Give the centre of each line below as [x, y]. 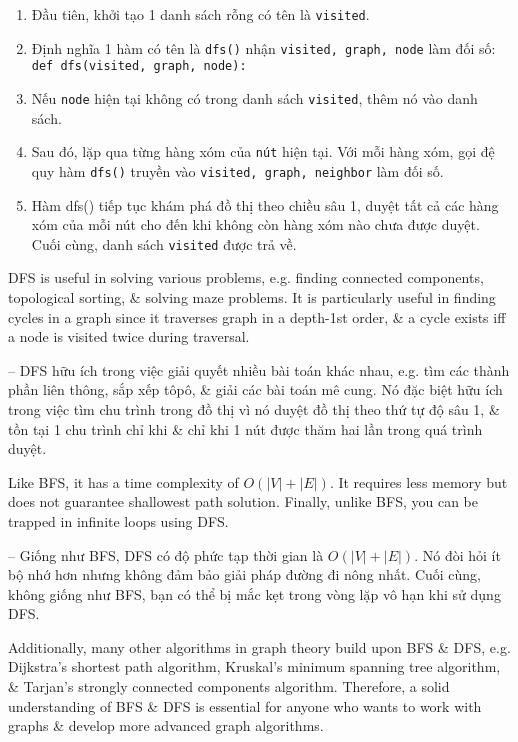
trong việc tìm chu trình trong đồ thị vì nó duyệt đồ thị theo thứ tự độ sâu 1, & [254, 408]
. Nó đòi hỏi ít [457, 554]
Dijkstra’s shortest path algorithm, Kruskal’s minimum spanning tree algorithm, [254, 666]
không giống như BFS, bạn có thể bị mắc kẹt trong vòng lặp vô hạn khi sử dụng [254, 593]
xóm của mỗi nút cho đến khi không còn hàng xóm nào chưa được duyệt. [255, 224]
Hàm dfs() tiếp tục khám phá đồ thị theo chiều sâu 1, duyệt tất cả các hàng [265, 204]
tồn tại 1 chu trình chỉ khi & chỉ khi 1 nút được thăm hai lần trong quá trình [245, 428]
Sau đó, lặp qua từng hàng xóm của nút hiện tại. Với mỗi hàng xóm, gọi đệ [263, 151]
